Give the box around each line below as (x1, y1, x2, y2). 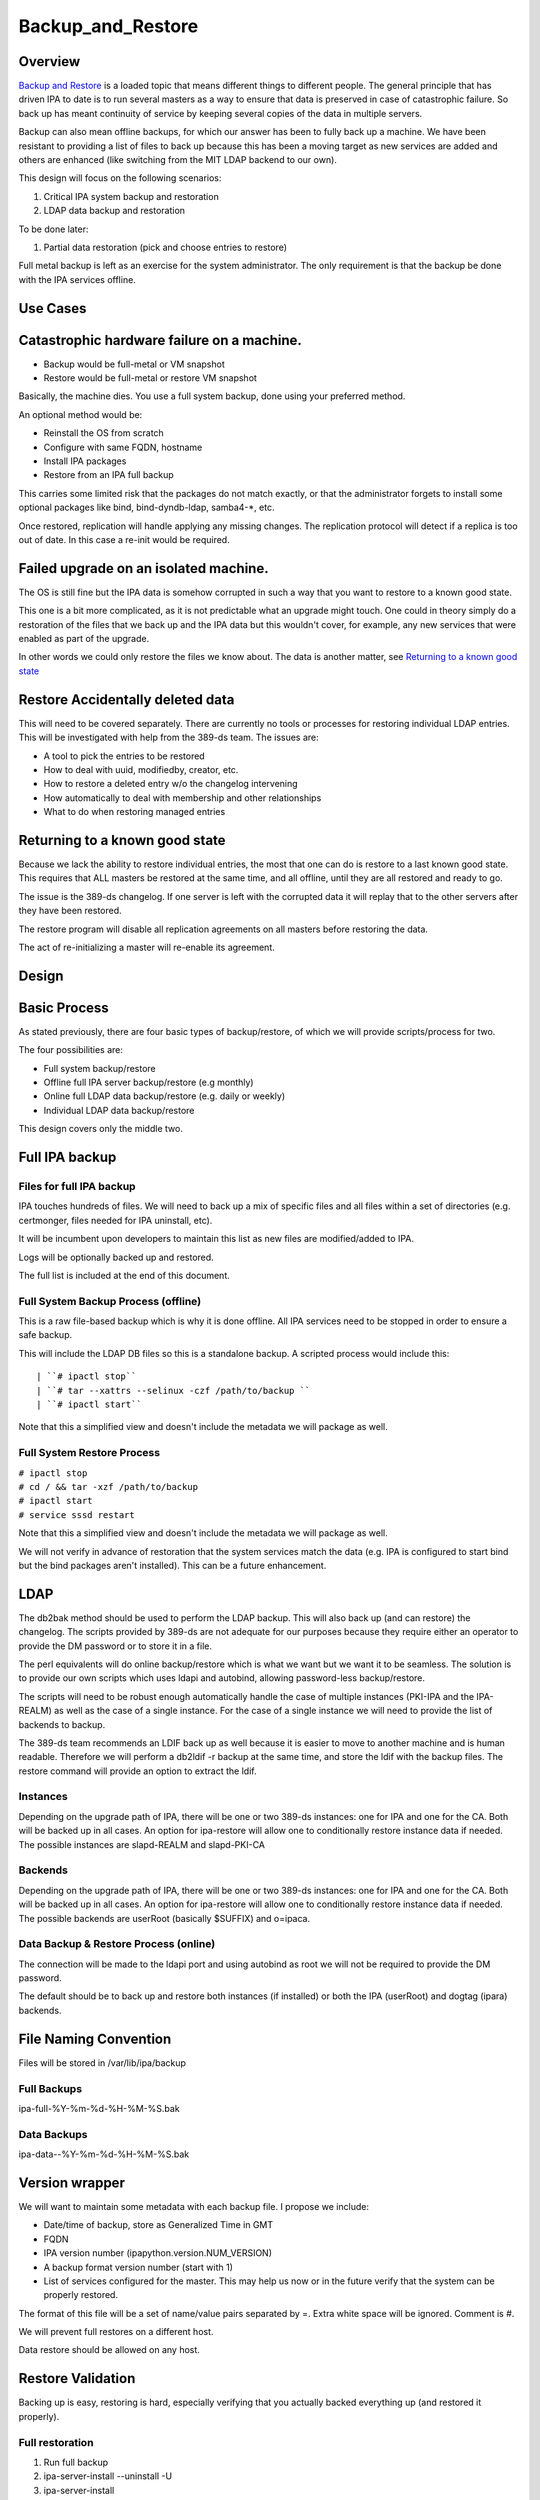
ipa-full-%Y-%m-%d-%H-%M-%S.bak (18, 2102, 180, 2114)
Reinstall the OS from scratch (43, 427, 164, 439)
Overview (18, 53, 81, 70)
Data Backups (18, 2127, 88, 2141)
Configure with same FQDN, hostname (43, 441, 203, 453)
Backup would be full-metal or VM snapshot (43, 358, 225, 370)
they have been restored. (18, 905, 122, 917)
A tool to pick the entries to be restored (43, 750, 205, 762)
